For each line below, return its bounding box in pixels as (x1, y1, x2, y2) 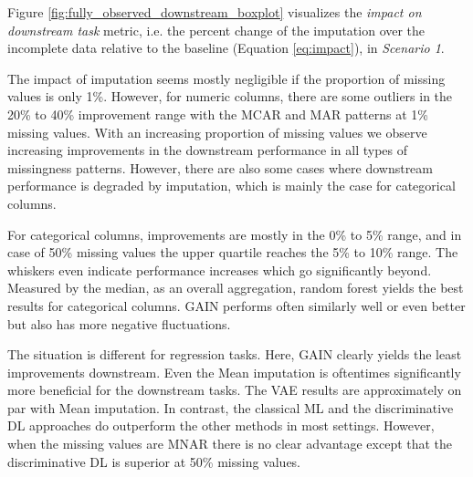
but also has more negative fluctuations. (7, 314, 231, 333)
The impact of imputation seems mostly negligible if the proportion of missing (7, 68, 446, 88)
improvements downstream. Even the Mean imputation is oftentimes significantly (7, 362, 461, 381)
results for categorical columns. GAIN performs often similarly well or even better (7, 296, 466, 315)
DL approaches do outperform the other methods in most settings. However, (7, 416, 435, 435)
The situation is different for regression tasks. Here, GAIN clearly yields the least (7, 345, 462, 364)
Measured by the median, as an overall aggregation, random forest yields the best (7, 278, 464, 297)
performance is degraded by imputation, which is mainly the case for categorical (7, 176, 456, 195)
